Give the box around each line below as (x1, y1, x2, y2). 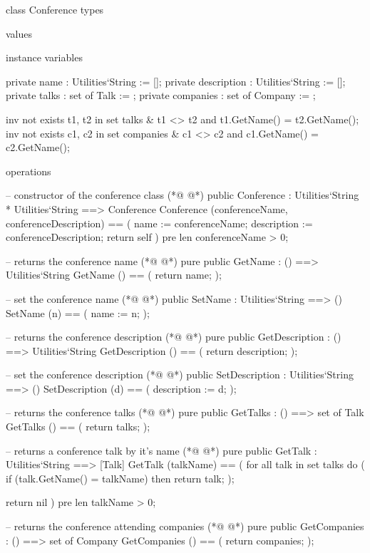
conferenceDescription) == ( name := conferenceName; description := (6, 215, 313, 230)
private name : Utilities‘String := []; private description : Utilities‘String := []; (6, 73, 346, 88)
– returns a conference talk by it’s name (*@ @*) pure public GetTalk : (6, 443, 317, 458)
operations (6, 163, 51, 178)
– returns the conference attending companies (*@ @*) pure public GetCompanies (6, 519, 364, 534)
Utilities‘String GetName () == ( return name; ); (6, 267, 222, 282)
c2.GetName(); (6, 140, 70, 155)
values (6, 26, 33, 41)
